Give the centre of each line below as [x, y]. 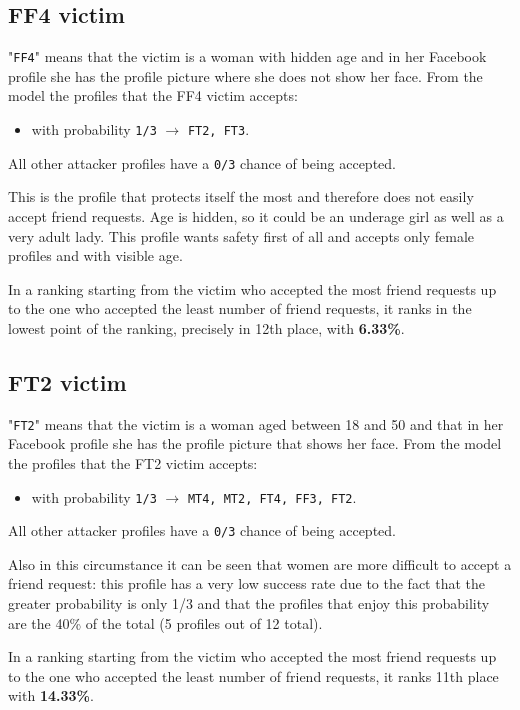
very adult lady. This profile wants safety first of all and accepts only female [241, 235]
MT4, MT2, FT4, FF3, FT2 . [272, 496]
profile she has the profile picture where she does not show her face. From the [245, 75]
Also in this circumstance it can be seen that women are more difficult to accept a [260, 563]
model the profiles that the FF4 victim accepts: [153, 95]
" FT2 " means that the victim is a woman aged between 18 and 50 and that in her [256, 423]
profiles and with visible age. [95, 255]
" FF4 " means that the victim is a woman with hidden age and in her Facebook [247, 56]
